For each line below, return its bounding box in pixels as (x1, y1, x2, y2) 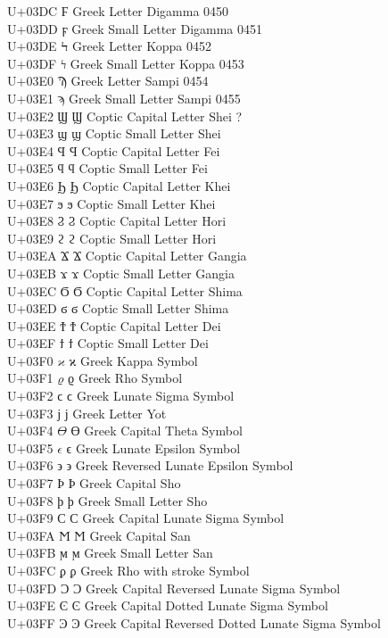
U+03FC (7, 561, 56, 579)
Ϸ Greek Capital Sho (68, 474, 181, 493)
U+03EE (7, 316, 56, 335)
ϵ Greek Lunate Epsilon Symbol (66, 438, 241, 457)
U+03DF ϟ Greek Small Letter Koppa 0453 (7, 54, 244, 72)
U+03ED (7, 299, 57, 318)
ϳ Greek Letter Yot (64, 403, 167, 422)
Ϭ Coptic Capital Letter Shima (73, 281, 243, 300)
